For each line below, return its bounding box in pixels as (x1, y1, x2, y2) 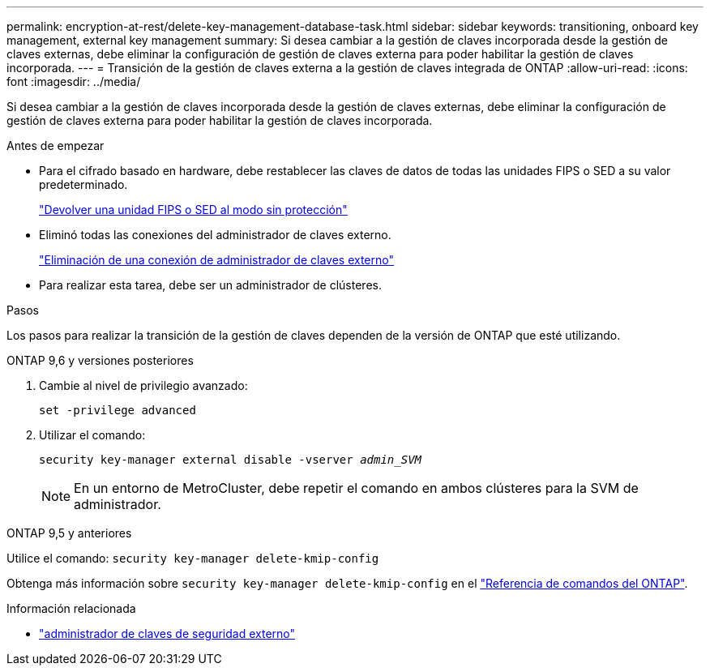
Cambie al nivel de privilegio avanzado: (39, 379, 248, 392)
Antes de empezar (6, 139, 105, 152)
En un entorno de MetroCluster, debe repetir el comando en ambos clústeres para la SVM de (74, 480, 639, 496)
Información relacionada (6, 601, 136, 615)
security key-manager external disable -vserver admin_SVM (39, 453, 422, 466)
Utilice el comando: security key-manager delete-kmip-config (6, 551, 379, 565)
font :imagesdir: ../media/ (6, 75, 141, 88)
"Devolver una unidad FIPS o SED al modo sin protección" (39, 203, 348, 216)
